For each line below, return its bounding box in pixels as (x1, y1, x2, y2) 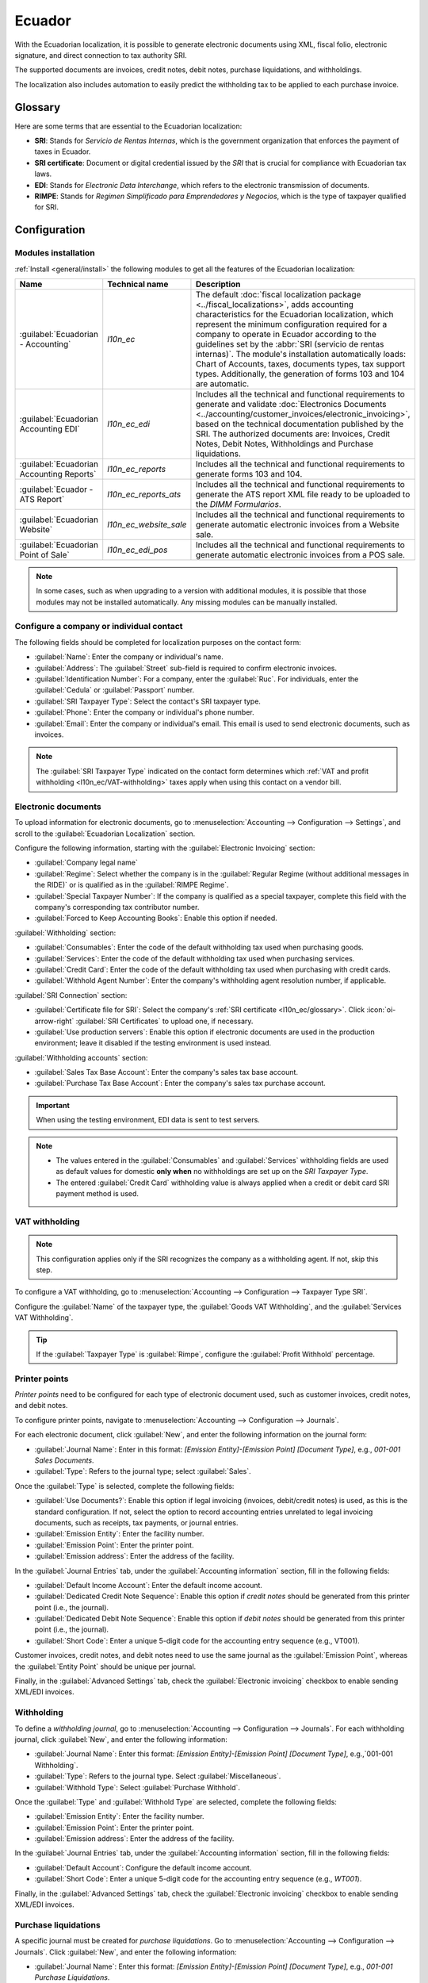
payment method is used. (55, 1189, 139, 1199)
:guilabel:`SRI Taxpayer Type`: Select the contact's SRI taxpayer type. (34, 696, 262, 706)
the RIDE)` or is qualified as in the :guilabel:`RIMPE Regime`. (34, 880, 229, 890)
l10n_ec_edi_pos (107, 544, 168, 555)
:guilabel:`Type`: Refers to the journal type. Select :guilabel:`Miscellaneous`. (34, 1771, 281, 1781)
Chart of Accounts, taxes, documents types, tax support (195, 358, 406, 369)
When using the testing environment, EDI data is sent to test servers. (36, 1115, 261, 1125)
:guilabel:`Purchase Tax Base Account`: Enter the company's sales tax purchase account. (34, 1079, 327, 1088)
